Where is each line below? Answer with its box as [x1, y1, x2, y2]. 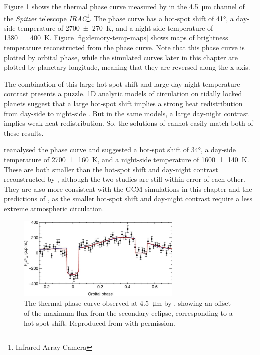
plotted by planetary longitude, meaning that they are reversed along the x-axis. [4, 62, 250, 72]
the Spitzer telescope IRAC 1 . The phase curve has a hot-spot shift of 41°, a [4, 11, 234, 23]
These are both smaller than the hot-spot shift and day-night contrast [4, 164, 218, 174]
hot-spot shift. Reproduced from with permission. [24, 317, 175, 328]
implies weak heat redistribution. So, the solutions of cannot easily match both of [4, 118, 253, 128]
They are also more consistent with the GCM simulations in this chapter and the [4, 183, 252, 194]
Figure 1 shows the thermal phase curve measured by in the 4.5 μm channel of [4, 1, 245, 11]
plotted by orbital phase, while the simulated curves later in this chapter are [4, 52, 238, 62]
